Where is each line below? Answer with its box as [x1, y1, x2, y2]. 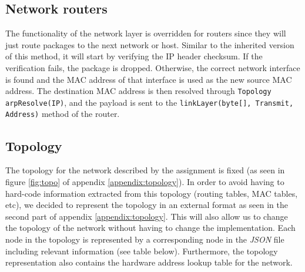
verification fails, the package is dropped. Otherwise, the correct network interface [5, 61, 300, 73]
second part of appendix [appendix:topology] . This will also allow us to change [5, 210, 288, 222]
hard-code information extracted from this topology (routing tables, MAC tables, [5, 187, 298, 199]
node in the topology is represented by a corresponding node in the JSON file [5, 233, 284, 245]
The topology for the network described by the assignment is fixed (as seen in [5, 164, 285, 176]
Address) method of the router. [5, 108, 120, 120]
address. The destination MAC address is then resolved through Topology [5, 85, 272, 97]
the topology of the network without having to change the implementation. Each [5, 221, 296, 234]
